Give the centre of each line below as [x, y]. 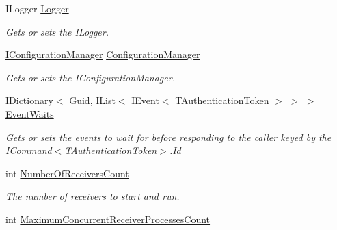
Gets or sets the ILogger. [57, 31]
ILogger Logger [37, 8]
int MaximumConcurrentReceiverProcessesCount [108, 219]
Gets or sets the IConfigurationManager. [90, 77]
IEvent [145, 100]
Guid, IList [92, 100]
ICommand [29, 150]
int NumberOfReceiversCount [67, 173]
